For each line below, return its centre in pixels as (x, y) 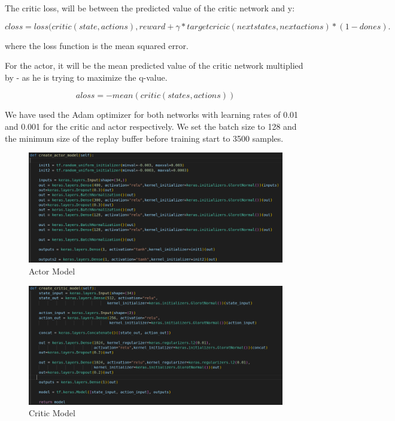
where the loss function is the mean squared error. (97, 45)
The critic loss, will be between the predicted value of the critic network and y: (150, 8)
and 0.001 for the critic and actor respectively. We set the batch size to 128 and (151, 126)
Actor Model (52, 271)
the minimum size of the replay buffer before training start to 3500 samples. (144, 138)
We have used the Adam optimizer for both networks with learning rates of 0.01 (152, 115)
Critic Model (52, 413)
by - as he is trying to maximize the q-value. (86, 77)
